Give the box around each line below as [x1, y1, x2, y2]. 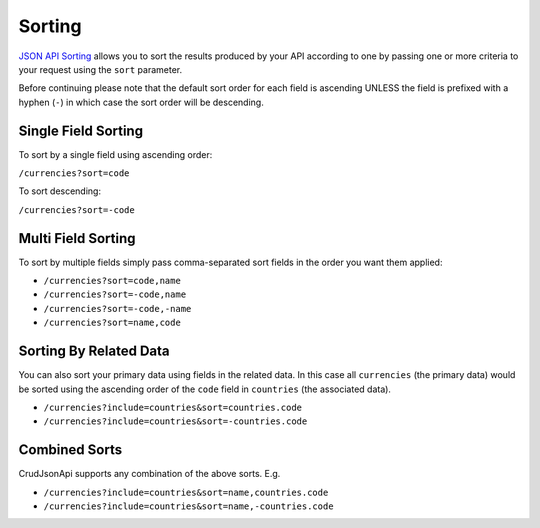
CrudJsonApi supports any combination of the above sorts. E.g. [18, 468, 281, 480]
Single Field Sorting [18, 122, 144, 139]
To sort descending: [18, 185, 102, 197]
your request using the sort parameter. [18, 63, 183, 75]
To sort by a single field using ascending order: [18, 148, 213, 160]
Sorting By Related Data [18, 343, 170, 360]
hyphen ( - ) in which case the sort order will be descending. [18, 96, 264, 108]
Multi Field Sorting [18, 230, 136, 247]
